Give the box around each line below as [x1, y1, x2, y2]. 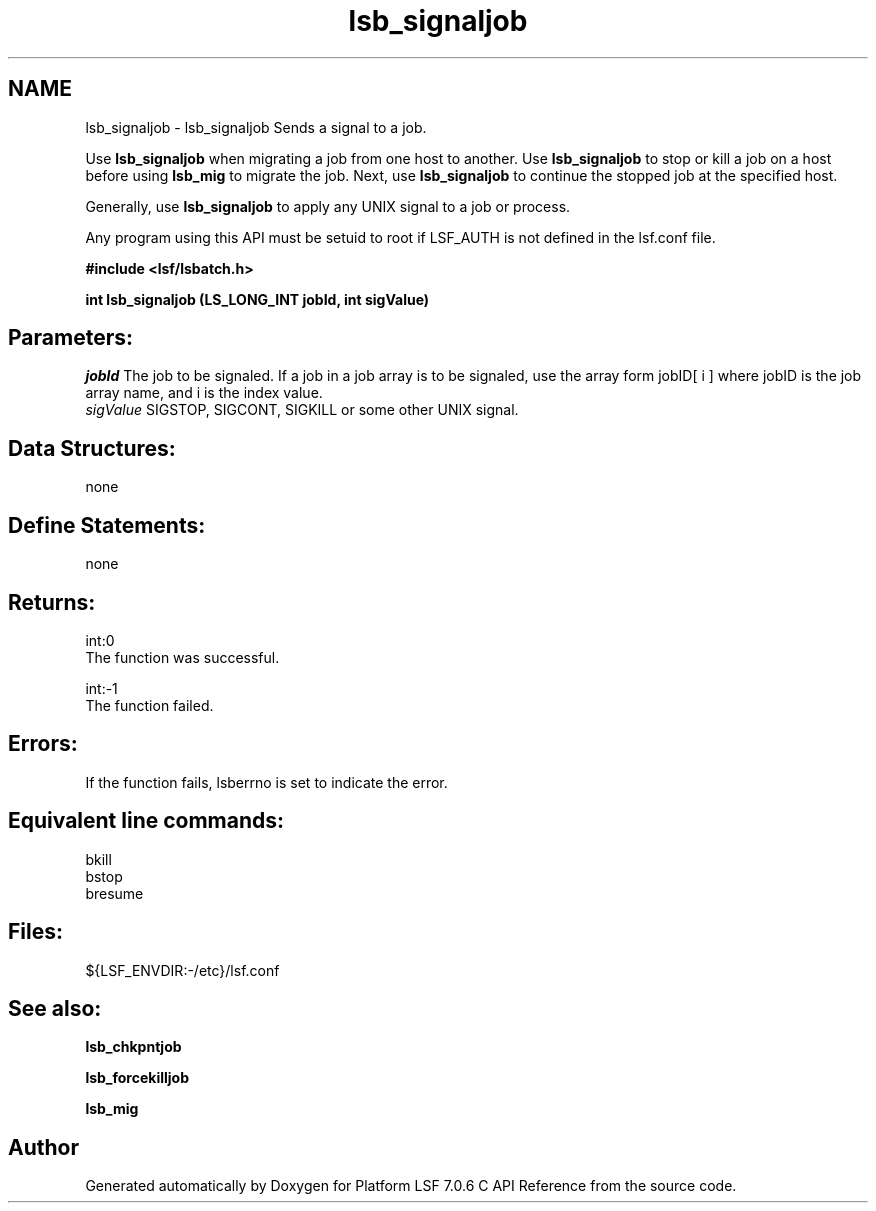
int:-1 [85, 679, 118, 697]
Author [8, 1134, 79, 1160]
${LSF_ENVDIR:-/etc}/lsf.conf [85, 961, 280, 979]
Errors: [8, 731, 78, 757]
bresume [85, 884, 144, 902]
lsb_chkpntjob [85, 1038, 182, 1056]
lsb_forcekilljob [85, 1069, 190, 1087]
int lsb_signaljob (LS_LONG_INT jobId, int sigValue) [85, 290, 430, 308]
